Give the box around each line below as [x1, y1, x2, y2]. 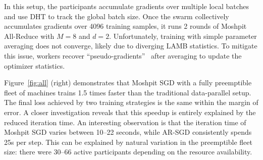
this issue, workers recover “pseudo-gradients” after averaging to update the [4, 50, 242, 61]
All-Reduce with [4, 30, 55, 41]
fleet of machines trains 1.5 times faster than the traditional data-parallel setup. [4, 87, 251, 97]
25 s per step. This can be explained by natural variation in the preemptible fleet [4, 136, 252, 147]
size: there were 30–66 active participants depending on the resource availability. [4, 146, 252, 157]
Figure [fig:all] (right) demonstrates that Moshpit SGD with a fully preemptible [4, 77, 252, 88]
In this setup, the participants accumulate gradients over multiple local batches [4, 1, 249, 11]
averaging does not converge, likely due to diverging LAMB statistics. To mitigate [4, 40, 257, 51]
